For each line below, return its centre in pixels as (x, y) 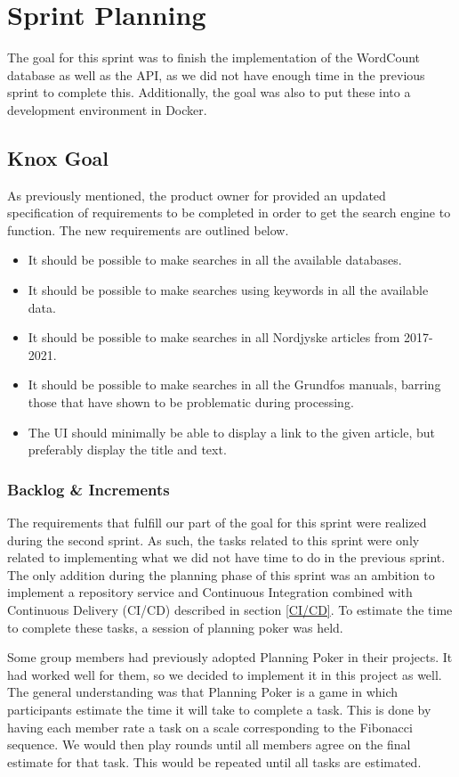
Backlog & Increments (89, 489)
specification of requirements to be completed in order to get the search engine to (229, 213)
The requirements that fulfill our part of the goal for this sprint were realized (217, 523)
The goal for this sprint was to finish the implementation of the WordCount (214, 57)
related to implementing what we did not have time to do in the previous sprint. (226, 557)
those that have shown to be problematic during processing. (191, 402)
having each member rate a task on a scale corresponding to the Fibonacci (210, 727)
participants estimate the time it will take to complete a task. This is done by (219, 709)
